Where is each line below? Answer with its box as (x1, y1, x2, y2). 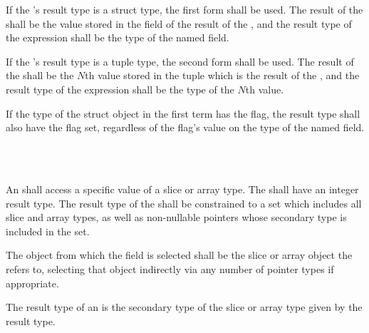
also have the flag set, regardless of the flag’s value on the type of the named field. (6, 120, 365, 135)
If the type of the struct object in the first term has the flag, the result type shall (6, 106, 360, 121)
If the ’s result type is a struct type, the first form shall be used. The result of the (6, 2, 363, 16)
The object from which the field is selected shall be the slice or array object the (6, 247, 353, 262)
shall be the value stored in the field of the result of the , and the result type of (6, 16, 352, 31)
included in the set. (6, 223, 90, 238)
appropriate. (6, 275, 59, 290)
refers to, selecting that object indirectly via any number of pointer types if (6, 261, 334, 276)
